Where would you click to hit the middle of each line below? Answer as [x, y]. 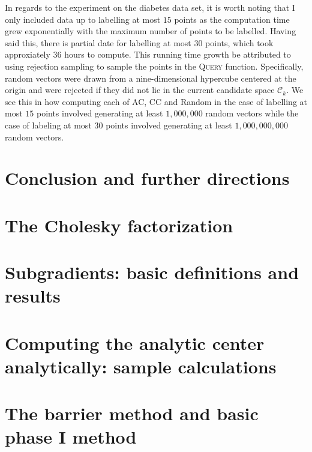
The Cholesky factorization [119, 225]
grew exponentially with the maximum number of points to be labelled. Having [151, 31]
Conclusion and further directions [147, 178]
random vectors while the [252, 113]
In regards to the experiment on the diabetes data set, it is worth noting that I [150, 7]
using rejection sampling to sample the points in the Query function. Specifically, [154, 66]
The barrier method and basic [132, 413]
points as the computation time [232, 19]
